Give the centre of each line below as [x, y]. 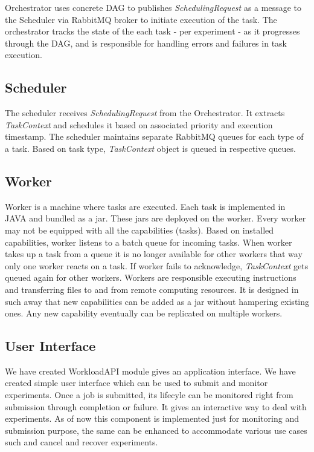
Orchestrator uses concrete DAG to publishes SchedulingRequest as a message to [153, 7]
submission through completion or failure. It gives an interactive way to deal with [156, 406]
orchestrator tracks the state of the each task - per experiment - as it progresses [152, 31]
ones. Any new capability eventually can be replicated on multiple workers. [144, 313]
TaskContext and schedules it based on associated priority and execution [139, 124]
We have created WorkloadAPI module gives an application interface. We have [150, 371]
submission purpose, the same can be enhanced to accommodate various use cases [156, 430]
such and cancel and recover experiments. [82, 442]
